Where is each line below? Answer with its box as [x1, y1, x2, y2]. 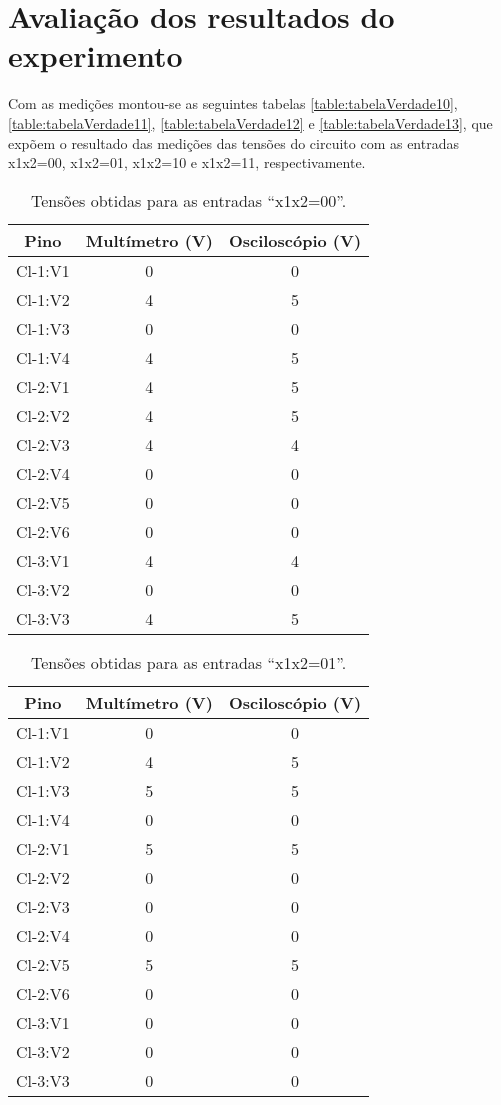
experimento [8, 35, 183, 76]
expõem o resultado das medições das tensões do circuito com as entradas [8, 132, 459, 153]
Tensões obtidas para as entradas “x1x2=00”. [30, 188, 347, 212]
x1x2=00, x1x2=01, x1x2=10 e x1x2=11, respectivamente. [8, 152, 366, 173]
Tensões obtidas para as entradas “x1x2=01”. [30, 650, 347, 674]
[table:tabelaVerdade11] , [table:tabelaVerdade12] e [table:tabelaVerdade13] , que [8, 112, 493, 133]
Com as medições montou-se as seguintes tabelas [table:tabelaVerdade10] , [8, 93, 458, 114]
